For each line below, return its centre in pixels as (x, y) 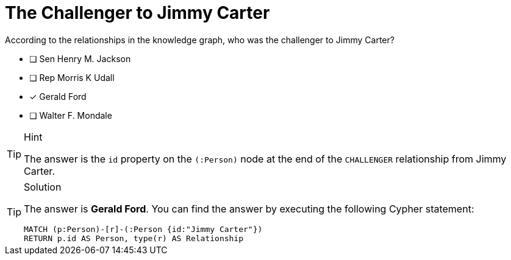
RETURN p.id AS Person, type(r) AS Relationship (134, 238)
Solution (43, 187)
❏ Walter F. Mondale (71, 115)
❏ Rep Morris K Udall (72, 77)
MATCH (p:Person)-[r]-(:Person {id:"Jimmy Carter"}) (143, 229)
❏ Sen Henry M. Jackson (80, 58)
